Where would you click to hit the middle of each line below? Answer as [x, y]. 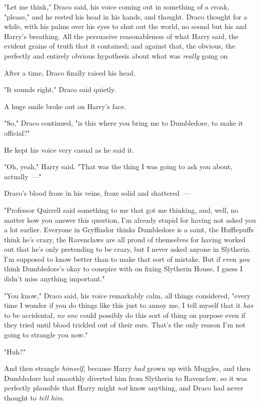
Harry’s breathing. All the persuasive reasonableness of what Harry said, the [121, 36]
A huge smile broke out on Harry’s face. [65, 106]
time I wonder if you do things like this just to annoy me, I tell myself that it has [128, 305]
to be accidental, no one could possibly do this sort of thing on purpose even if [125, 315]
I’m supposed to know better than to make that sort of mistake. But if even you [127, 259]
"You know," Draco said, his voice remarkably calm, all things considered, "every [127, 295]
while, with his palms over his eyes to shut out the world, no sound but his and [125, 26]
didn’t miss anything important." [54, 279]
